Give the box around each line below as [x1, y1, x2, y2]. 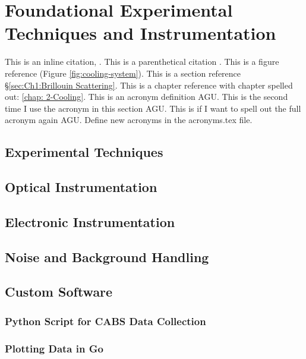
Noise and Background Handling [5, 247, 209, 266]
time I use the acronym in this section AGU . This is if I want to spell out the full [5, 102, 301, 114]
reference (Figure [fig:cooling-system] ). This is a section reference [5, 67, 241, 79]
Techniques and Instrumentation [5, 21, 276, 45]
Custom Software [5, 282, 113, 301]
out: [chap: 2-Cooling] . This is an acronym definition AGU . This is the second [5, 90, 288, 103]
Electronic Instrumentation [5, 212, 175, 231]
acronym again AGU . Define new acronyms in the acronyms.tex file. [5, 114, 253, 126]
